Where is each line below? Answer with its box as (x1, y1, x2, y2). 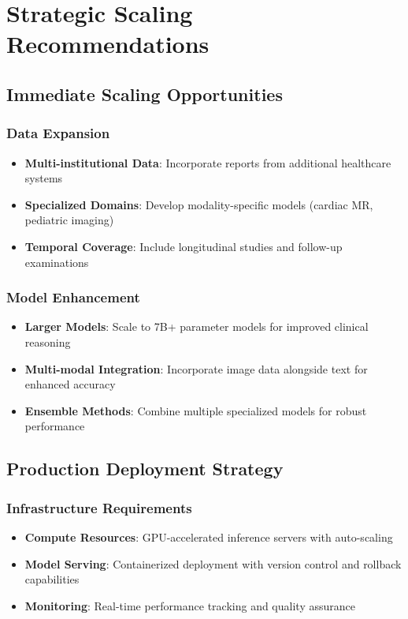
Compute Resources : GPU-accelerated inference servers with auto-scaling (24, 528, 393, 545)
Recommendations (6, 28, 210, 60)
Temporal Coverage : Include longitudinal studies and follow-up (24, 238, 343, 254)
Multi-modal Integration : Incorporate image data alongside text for (24, 360, 368, 377)
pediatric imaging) (24, 212, 114, 228)
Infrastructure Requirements (6, 497, 192, 517)
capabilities (24, 571, 80, 587)
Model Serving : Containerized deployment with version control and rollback (24, 555, 402, 572)
